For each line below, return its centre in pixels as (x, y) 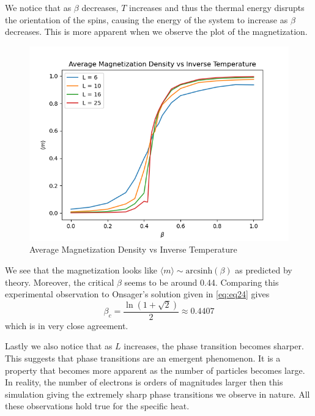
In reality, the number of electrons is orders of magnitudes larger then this (144, 382)
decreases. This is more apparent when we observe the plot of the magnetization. (156, 32)
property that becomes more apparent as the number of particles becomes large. (155, 370)
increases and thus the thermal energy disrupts (217, 7)
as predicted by (264, 269)
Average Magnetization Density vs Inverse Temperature (133, 249)
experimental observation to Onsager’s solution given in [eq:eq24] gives (137, 294)
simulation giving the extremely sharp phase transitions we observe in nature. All (157, 394)
